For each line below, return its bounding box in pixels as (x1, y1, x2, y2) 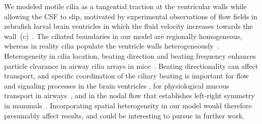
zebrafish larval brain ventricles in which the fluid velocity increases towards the (4, 21, 253, 31)
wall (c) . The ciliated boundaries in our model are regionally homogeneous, (4, 30, 242, 41)
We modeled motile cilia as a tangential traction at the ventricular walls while (4, 1, 247, 11)
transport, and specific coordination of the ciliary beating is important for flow (4, 70, 249, 81)
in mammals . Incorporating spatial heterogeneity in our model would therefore (4, 100, 252, 110)
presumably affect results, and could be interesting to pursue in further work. (4, 110, 245, 120)
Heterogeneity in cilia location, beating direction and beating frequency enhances (4, 50, 256, 61)
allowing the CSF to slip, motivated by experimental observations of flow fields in (4, 11, 257, 21)
